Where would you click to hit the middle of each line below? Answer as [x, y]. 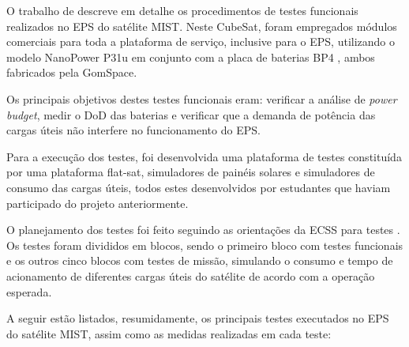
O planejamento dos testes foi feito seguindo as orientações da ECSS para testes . [203, 230]
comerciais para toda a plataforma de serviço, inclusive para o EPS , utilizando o [201, 41]
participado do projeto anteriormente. [98, 203]
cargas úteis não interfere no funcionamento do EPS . [133, 130]
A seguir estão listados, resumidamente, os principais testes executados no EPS [198, 318]
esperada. [29, 291]
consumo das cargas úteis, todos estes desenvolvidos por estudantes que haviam [199, 187]
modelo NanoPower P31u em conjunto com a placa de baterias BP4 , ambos [191, 57]
